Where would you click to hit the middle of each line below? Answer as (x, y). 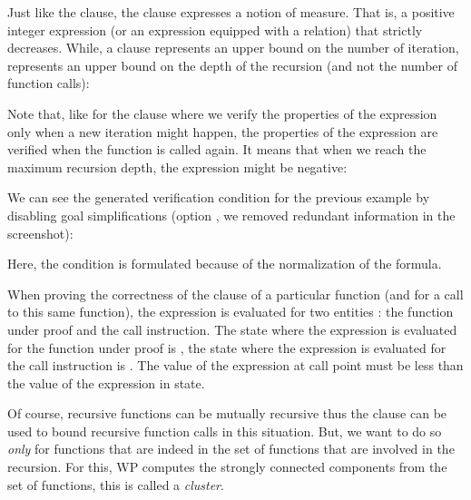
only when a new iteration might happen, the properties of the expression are (223, 131)
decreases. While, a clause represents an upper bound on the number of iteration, (233, 48)
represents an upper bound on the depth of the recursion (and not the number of (232, 65)
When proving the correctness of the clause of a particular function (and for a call (235, 294)
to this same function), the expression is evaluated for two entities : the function (231, 312)
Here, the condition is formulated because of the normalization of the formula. (225, 264)
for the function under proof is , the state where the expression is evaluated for (227, 347)
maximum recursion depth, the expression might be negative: (177, 167)
